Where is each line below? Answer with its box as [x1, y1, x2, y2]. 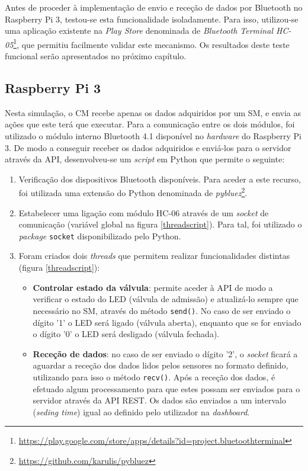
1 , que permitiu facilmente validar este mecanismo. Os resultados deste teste [13, 36, 290, 50]
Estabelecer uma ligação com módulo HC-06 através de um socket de [18, 206, 269, 219]
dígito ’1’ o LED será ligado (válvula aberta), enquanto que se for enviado [33, 316, 301, 328]
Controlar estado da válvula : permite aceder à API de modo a [33, 281, 273, 293]
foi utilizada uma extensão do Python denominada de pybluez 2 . [18, 185, 248, 199]
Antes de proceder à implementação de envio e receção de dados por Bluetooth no [5, 1, 303, 13]
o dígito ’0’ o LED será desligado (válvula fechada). [33, 328, 220, 340]
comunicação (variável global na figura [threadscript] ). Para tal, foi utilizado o [18, 218, 302, 230]
